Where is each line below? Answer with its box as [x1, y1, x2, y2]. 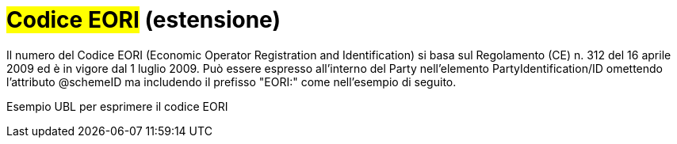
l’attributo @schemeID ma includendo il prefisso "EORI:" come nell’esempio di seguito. [6, 74, 457, 89]
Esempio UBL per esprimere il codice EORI [6, 99, 228, 113]
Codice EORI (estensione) [6, 6, 281, 33]
